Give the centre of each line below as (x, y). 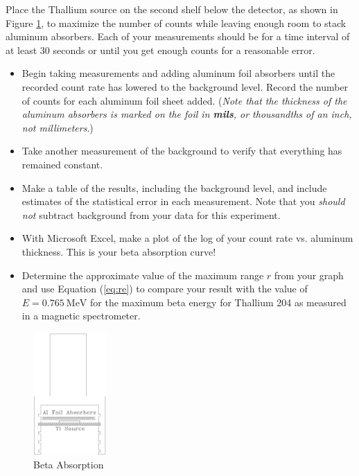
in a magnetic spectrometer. (81, 316)
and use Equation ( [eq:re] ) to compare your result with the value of (165, 289)
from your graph (309, 275)
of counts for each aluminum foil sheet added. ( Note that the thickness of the (184, 100)
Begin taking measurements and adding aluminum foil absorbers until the (178, 73)
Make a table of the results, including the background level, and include (174, 187)
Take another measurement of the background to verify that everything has (182, 151)
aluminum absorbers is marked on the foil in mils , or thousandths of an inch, (187, 114)
